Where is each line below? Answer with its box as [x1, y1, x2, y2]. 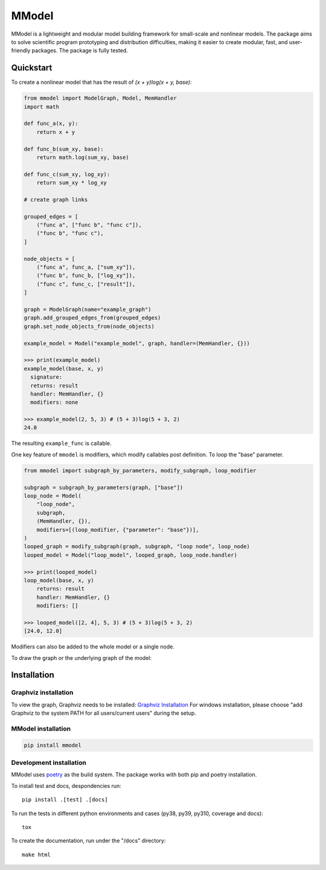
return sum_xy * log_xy [36, 179, 107, 187]
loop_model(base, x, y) [24, 577, 95, 584]
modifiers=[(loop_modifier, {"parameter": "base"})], [36, 526, 199, 533]
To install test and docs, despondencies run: [11, 782, 122, 789]
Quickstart [11, 63, 53, 73]
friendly [11, 47, 31, 54]
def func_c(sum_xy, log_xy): [24, 171, 110, 178]
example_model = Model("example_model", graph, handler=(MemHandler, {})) [24, 340, 251, 347]
